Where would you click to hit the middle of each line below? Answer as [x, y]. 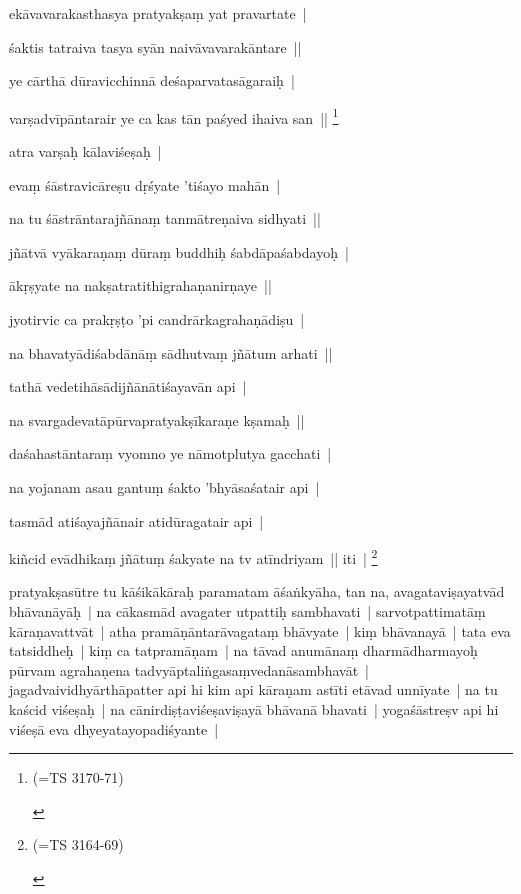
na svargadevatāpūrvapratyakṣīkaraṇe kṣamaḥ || [157, 419]
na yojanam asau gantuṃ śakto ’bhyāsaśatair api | [164, 486]
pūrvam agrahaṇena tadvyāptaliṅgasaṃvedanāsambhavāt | [189, 669]
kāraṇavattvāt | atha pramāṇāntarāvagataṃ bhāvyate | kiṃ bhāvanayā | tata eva [260, 630]
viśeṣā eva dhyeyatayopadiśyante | [114, 728]
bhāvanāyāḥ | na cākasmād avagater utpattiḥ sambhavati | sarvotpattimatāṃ [247, 611]
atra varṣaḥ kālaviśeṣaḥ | [85, 151]
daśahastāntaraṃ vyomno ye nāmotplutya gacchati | [170, 453]
